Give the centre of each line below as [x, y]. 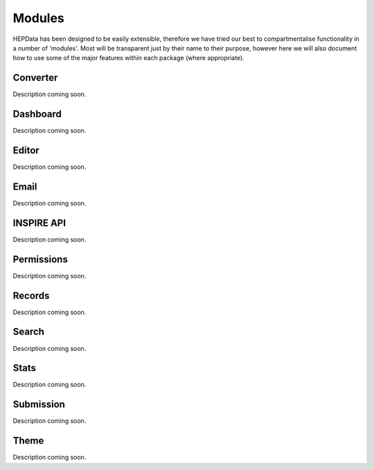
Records [31, 295]
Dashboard [37, 114]
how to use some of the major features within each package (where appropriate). [129, 58]
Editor [26, 150]
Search [29, 332]
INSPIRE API [39, 223]
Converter [35, 78]
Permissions [41, 259]
